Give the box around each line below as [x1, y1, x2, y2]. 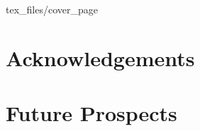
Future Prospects [6, 99, 177, 127]
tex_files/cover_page [6, 2, 98, 16]
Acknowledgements [6, 43, 195, 72]
